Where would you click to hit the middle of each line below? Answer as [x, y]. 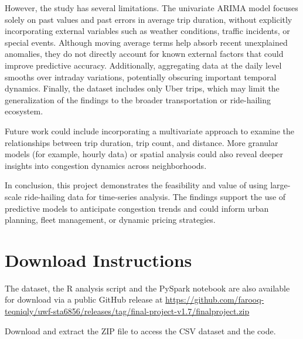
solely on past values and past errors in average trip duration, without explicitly [149, 19]
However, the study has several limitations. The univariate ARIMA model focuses [151, 8]
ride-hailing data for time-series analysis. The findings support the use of [155, 196]
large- [280, 185]
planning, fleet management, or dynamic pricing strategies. [110, 220]
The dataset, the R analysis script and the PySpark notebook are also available [147, 288]
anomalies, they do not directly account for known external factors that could [144, 54]
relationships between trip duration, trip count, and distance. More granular [142, 142]
